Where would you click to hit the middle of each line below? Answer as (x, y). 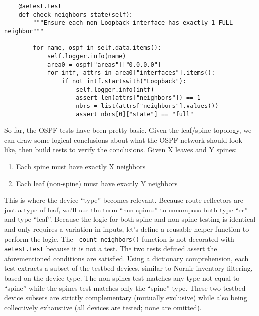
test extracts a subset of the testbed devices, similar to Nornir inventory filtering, (129, 268)
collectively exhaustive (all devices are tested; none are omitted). (103, 307)
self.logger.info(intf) (115, 89)
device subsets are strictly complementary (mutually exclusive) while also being (126, 297)
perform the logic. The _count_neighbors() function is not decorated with (119, 239)
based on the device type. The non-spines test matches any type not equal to (122, 278)
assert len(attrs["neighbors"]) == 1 (138, 98)
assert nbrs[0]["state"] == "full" (135, 114)
